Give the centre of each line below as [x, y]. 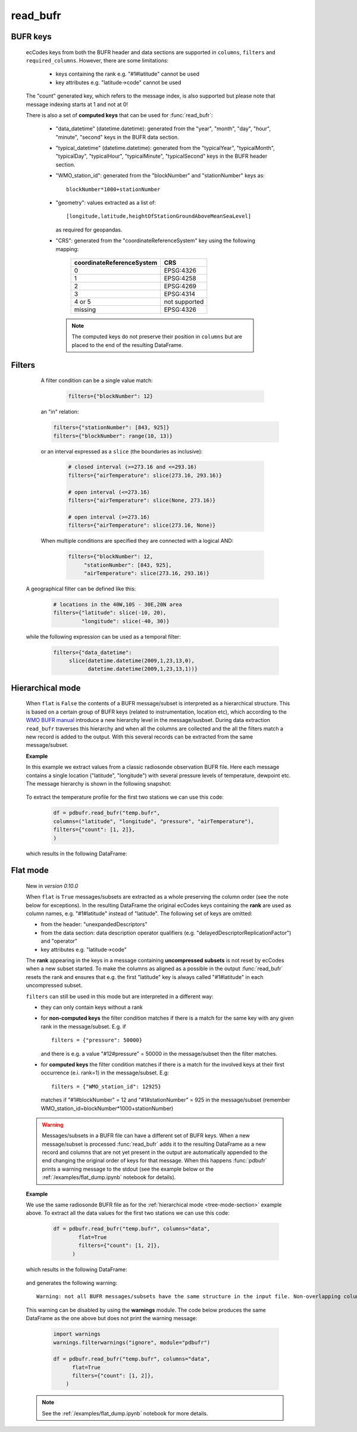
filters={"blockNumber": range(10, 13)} [113, 436]
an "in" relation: [60, 412]
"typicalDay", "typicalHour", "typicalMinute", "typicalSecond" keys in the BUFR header [162, 156]
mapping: [67, 249]
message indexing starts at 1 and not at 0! [77, 104]
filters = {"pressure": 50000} [97, 1040]
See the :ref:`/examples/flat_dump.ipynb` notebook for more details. [125, 1413]
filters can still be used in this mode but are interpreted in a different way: [120, 996]
